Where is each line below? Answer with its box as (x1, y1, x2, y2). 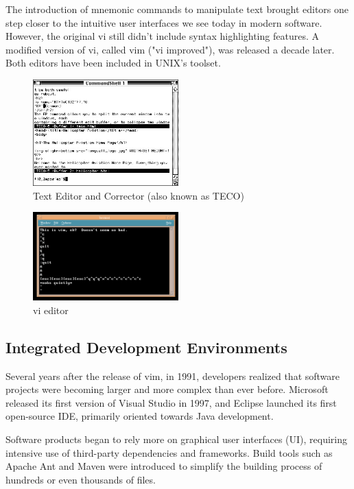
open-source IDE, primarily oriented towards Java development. (5, 409, 274, 423)
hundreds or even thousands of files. (5, 472, 156, 486)
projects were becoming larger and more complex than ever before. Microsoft (5, 382, 329, 396)
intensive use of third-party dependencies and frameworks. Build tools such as (5, 445, 333, 460)
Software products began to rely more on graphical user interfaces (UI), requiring (5, 432, 347, 446)
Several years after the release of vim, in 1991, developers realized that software (5, 368, 340, 383)
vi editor (33, 302, 69, 317)
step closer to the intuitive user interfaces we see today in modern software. (5, 15, 322, 29)
